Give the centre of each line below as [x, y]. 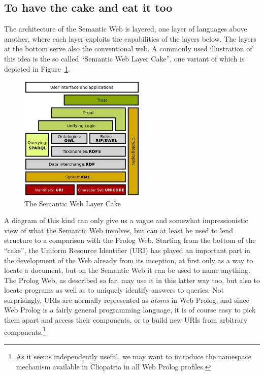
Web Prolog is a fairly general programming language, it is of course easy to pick [130, 310]
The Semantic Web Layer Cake [73, 203]
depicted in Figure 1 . [37, 68]
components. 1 [25, 331]
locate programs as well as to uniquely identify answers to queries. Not [114, 290]
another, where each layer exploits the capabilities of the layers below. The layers [130, 38]
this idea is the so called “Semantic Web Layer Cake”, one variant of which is [124, 58]
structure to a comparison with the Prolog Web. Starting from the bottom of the [130, 240]
